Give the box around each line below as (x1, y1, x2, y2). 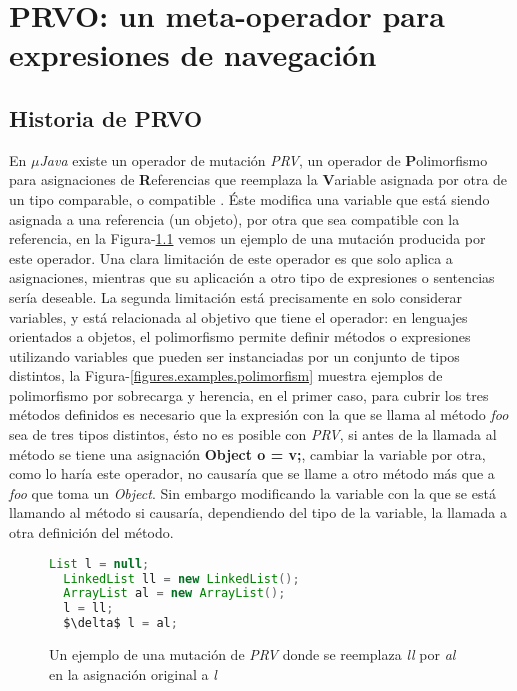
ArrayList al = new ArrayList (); (63, 586, 286, 601)
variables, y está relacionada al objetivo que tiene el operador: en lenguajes (9, 306, 468, 327)
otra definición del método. (9, 522, 174, 543)
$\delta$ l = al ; (63, 616, 178, 631)
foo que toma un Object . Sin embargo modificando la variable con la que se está (9, 482, 496, 503)
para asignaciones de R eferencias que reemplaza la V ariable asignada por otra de (9, 169, 508, 190)
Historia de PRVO (9, 102, 203, 133)
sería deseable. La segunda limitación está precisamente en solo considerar (9, 286, 463, 307)
